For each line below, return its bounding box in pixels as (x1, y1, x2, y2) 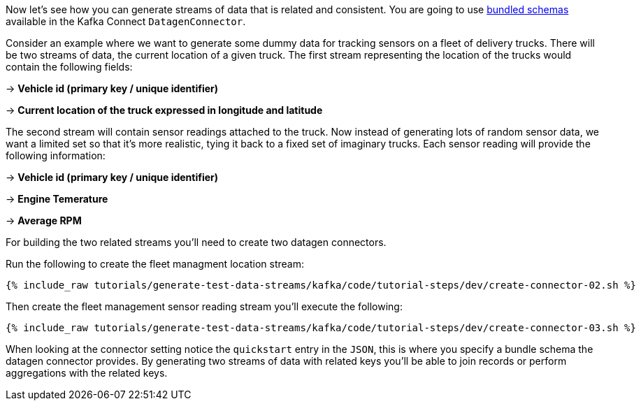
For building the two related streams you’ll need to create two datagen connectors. (6, 236, 387, 248)
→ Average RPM (6, 215, 82, 226)
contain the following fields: (6, 61, 133, 73)
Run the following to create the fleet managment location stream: (6, 258, 304, 270)
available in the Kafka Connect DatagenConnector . (6, 15, 246, 27)
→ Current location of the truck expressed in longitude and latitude (6, 104, 323, 116)
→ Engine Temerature (6, 193, 108, 205)
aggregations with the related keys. (6, 367, 168, 379)
